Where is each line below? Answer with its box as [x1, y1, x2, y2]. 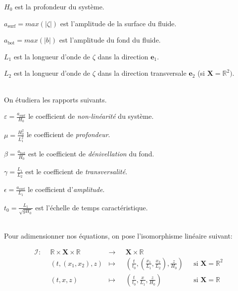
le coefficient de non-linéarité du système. [28, 111, 154, 121]
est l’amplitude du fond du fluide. [59, 35, 161, 45]
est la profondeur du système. [14, 1, 104, 11]
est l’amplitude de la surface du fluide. [60, 18, 177, 28]
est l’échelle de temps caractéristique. [35, 202, 148, 212]
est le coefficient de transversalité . [25, 166, 128, 177]
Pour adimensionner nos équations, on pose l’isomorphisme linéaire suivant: [4, 230, 233, 241]
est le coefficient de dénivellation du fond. [28, 148, 154, 158]
